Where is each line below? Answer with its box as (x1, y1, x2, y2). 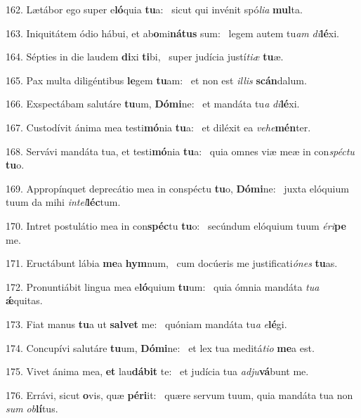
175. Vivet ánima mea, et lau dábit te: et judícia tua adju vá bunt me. (6, 364, 309, 379)
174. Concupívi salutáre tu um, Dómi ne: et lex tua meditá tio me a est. (6, 340, 315, 355)
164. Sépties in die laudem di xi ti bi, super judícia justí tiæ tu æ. (6, 49, 284, 64)
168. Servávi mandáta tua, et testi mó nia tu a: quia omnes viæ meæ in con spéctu (6, 143, 355, 158)
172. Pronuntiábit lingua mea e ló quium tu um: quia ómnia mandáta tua (6, 279, 320, 294)
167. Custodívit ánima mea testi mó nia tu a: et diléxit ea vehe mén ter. (6, 119, 311, 134)
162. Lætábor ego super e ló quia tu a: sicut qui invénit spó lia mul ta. (6, 2, 303, 16)
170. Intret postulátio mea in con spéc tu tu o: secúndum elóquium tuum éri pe (6, 218, 346, 233)
